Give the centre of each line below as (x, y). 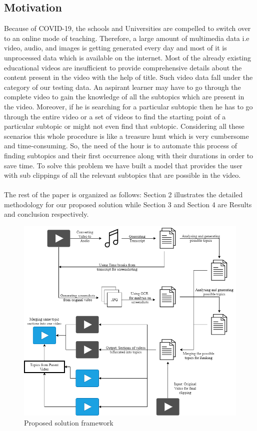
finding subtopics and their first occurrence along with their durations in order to (129, 155)
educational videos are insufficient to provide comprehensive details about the (123, 67)
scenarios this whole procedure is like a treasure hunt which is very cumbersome (126, 136)
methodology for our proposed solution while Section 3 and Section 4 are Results (128, 204)
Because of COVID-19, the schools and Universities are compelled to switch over (127, 28)
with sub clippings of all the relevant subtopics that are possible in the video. (122, 175)
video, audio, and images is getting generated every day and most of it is (115, 48)
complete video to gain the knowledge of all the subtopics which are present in (124, 97)
